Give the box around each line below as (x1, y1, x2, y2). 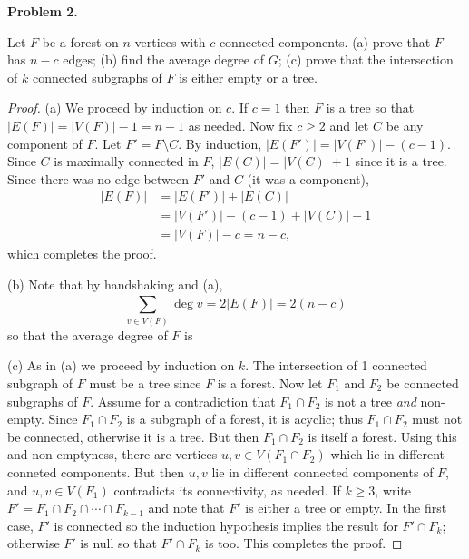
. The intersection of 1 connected (245, 356, 427, 375)
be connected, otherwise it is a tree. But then (7, 427, 259, 446)
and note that (148, 498, 225, 517)
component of (7, 133, 83, 152)
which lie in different (330, 445, 445, 464)
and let (329, 115, 369, 134)
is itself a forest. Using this (308, 427, 457, 446)
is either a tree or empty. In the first (245, 498, 447, 517)
